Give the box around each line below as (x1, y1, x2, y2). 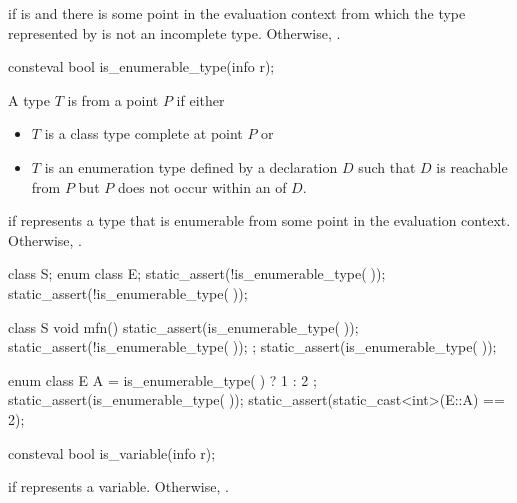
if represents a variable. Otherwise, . (8, 476, 229, 497)
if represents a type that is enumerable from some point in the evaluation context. (8, 210, 511, 231)
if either (176, 89, 225, 110)
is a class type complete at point (44, 123, 243, 144)
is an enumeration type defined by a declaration (44, 156, 338, 177)
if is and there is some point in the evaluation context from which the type (8, 3, 466, 23)
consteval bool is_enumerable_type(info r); (8, 56, 275, 77)
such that (358, 156, 416, 177)
